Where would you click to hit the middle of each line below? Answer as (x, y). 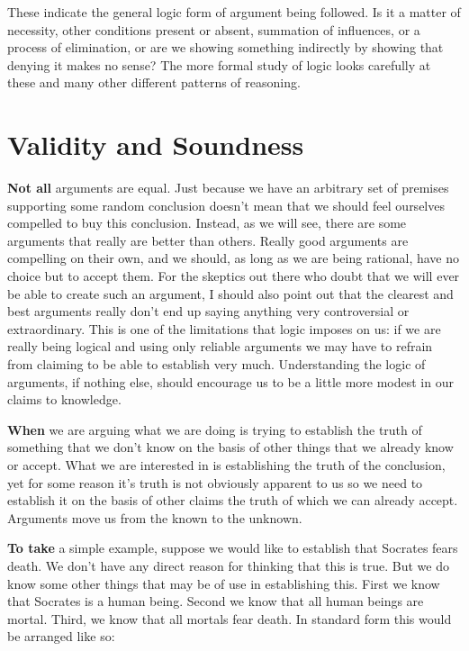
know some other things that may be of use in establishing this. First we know (224, 583)
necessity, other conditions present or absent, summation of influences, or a (214, 29)
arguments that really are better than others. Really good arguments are (208, 240)
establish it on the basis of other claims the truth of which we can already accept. (233, 500)
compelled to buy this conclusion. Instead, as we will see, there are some (207, 223)
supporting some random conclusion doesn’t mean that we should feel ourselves (226, 205)
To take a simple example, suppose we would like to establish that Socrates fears (233, 548)
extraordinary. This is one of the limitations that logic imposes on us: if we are (224, 328)
